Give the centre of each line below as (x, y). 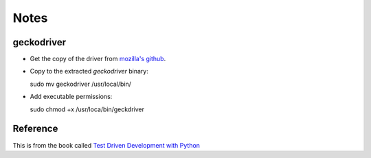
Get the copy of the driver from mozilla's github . (98, 59)
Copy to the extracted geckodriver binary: (89, 71)
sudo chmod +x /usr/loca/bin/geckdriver (87, 109)
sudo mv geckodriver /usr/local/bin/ (81, 84)
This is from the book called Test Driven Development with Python (106, 145)
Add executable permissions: (71, 97)
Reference (35, 129)
